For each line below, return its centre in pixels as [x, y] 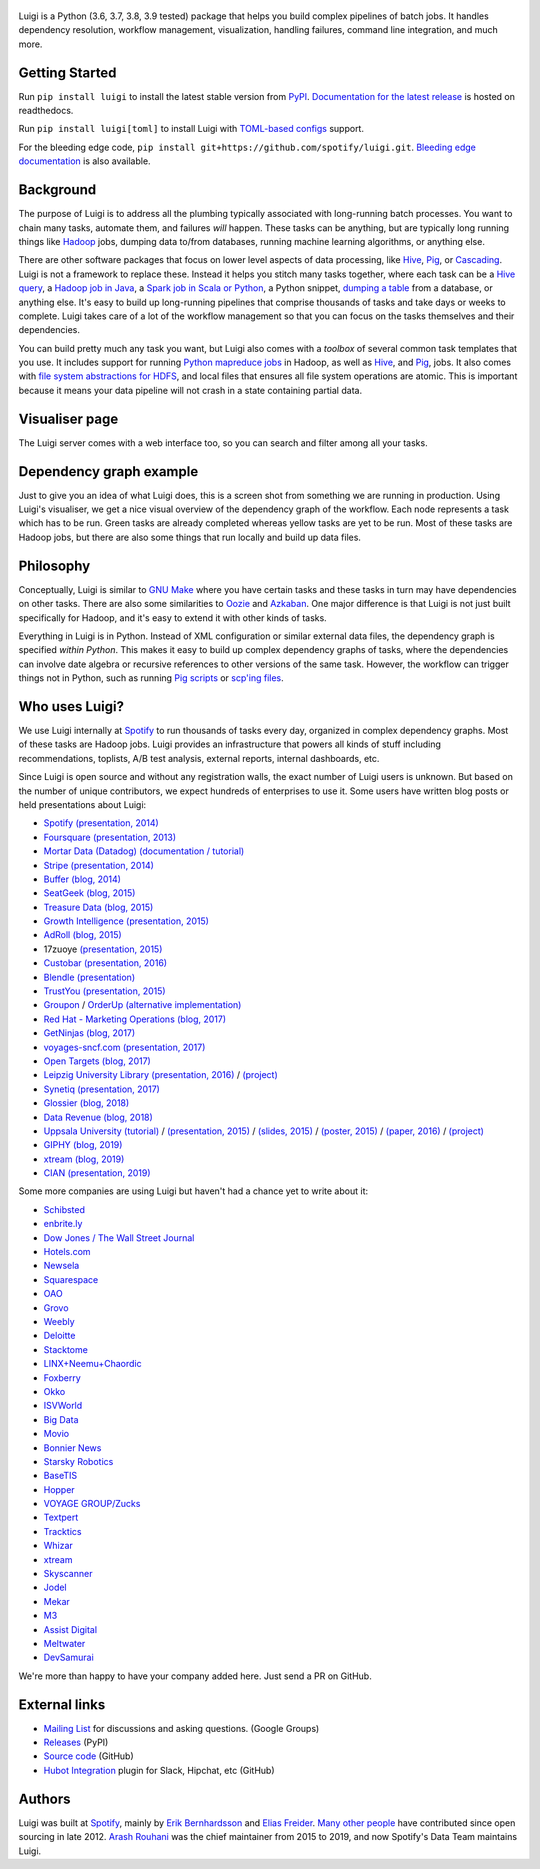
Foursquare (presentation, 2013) [110, 837]
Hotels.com [67, 1252]
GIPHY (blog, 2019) [83, 1145]
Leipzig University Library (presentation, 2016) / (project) [161, 1075]
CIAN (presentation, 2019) [97, 1173]
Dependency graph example [108, 471]
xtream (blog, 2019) [84, 1159]
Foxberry [62, 1377]
